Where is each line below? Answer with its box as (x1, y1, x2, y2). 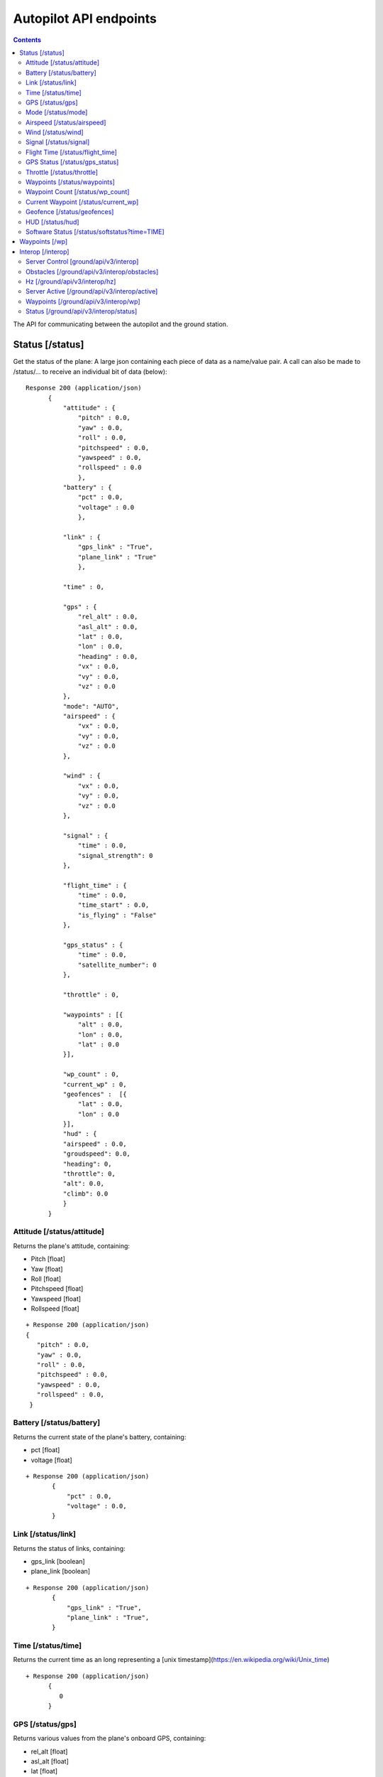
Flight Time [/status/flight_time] (26, 148, 117, 156)
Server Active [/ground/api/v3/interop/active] (26, 287, 158, 296)
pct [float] (30, 1446, 60, 1454)
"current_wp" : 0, (62, 1080, 127, 1088)
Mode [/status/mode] (26, 108, 88, 117)
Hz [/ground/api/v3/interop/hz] (26, 277, 116, 286)
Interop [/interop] (19, 247, 70, 256)
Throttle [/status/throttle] (26, 168, 99, 176)
